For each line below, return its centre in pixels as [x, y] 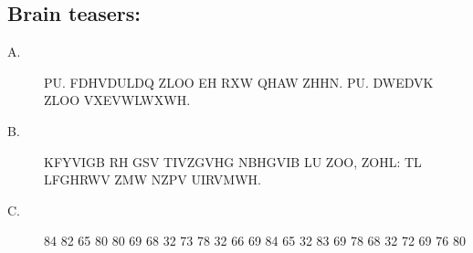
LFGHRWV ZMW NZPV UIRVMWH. [152, 179]
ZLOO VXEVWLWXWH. [117, 100]
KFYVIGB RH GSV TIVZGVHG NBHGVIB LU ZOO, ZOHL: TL [233, 161]
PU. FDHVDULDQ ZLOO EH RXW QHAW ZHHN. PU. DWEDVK [239, 82]
